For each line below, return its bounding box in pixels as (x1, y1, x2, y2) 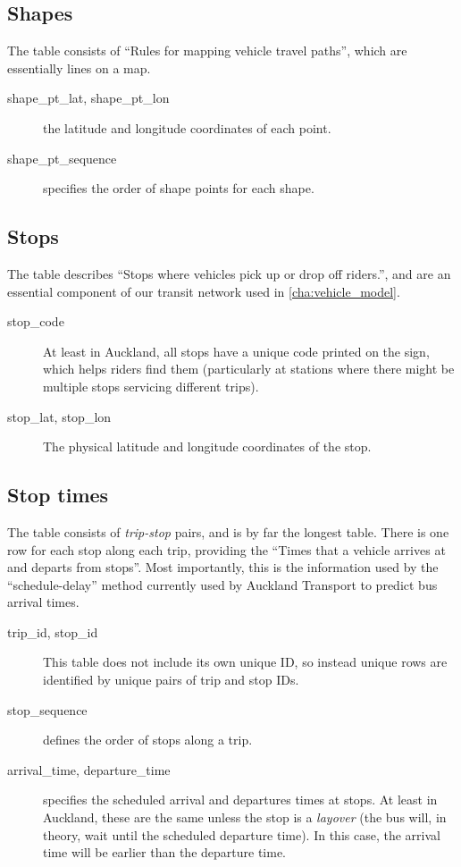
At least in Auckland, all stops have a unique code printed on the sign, (43, 341, 430, 360)
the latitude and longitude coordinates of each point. (43, 118, 331, 137)
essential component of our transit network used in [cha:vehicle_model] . (7, 282, 400, 300)
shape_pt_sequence (7, 148, 117, 167)
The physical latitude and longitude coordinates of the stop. (43, 437, 372, 456)
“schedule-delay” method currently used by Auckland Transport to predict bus (7, 575, 438, 593)
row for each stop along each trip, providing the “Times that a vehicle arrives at (7, 540, 446, 559)
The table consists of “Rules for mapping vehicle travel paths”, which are (7, 41, 407, 60)
